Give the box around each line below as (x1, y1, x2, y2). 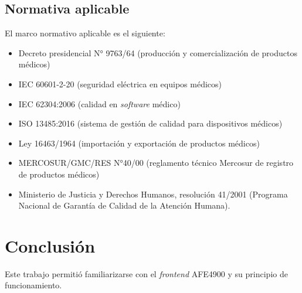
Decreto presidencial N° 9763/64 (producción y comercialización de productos (18, 46, 297, 59)
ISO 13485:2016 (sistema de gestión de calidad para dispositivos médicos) (18, 117, 283, 130)
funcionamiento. (5, 279, 62, 291)
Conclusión (5, 233, 96, 257)
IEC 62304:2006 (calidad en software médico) (18, 97, 181, 110)
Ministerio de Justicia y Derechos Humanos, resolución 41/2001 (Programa (18, 188, 288, 200)
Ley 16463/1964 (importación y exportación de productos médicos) (18, 137, 260, 149)
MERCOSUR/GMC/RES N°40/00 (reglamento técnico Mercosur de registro (18, 156, 294, 169)
